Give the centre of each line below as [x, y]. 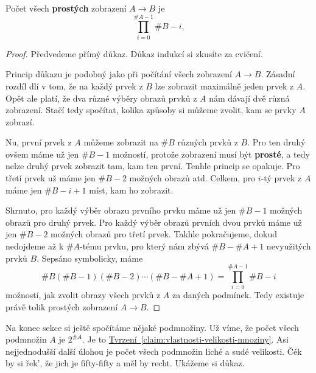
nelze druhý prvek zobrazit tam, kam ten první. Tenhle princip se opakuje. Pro [153, 166]
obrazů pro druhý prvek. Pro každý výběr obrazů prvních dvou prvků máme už [154, 222]
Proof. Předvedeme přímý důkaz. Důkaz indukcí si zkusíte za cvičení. [134, 53]
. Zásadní [278, 74]
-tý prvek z [281, 178]
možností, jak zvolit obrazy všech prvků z [83, 295]
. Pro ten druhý [276, 142]
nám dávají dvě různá [249, 98]
